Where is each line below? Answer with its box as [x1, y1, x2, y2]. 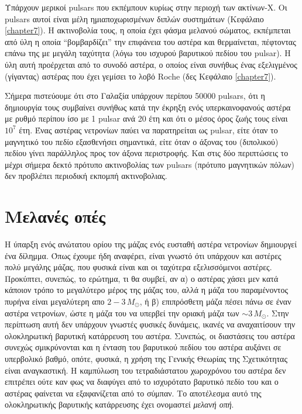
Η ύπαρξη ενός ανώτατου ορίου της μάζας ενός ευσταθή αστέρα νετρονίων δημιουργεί [5, 238, 297, 250]
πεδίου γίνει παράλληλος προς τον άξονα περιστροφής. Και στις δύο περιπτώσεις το [5, 147, 289, 159]
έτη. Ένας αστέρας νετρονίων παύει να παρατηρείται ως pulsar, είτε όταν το [19, 123, 278, 136]
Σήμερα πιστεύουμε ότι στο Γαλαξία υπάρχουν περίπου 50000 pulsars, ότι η [5, 89, 265, 102]
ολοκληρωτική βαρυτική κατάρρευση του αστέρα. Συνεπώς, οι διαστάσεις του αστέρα [5, 329, 295, 341]
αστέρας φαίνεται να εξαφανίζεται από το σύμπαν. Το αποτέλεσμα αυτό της [5, 387, 262, 399]
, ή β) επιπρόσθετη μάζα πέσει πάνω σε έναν [139, 295, 291, 307]
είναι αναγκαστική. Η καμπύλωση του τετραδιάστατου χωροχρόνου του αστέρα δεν [5, 364, 286, 376]
